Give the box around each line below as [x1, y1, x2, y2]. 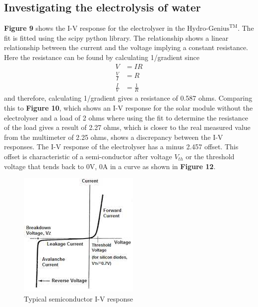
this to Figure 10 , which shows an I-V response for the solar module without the [4, 102, 253, 113]
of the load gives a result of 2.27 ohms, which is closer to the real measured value [4, 122, 251, 132]
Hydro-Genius [187, 25, 230, 33]
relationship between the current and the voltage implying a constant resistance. [4, 42, 249, 53]
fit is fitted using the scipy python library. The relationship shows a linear [4, 32, 229, 43]
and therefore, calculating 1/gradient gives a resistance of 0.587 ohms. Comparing [4, 93, 253, 103]
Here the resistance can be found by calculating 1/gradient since [4, 52, 199, 62]
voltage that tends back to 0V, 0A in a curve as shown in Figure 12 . [4, 161, 216, 171]
